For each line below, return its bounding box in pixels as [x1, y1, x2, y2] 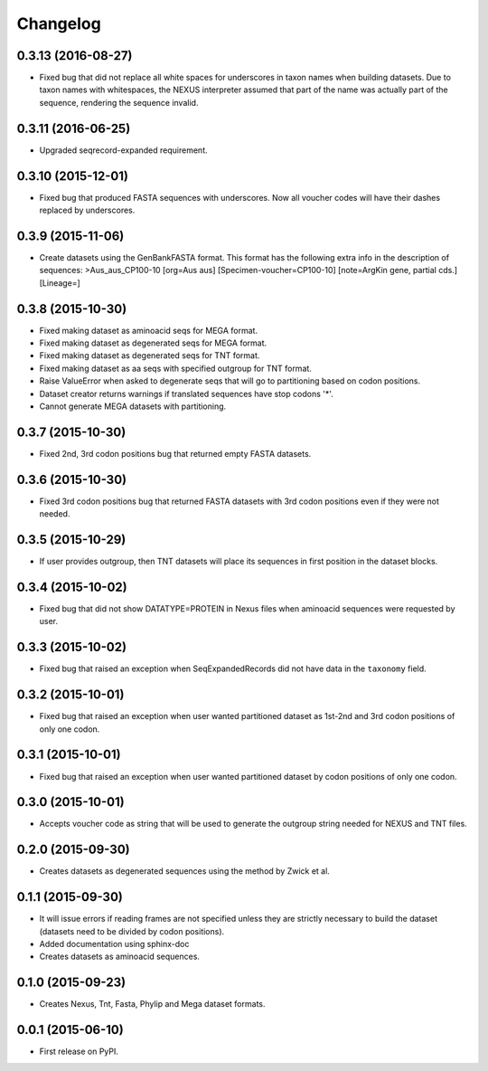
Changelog [16, 14, 101, 33]
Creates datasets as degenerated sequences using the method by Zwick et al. [39, 866, 330, 877]
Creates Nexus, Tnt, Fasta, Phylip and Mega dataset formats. [39, 999, 266, 1009]
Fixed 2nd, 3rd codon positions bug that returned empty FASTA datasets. [39, 448, 312, 459]
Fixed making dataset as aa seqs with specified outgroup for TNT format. [39, 363, 312, 374]
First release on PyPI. [39, 1046, 119, 1057]
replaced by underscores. [39, 204, 136, 216]
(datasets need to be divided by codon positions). [39, 925, 225, 936]
